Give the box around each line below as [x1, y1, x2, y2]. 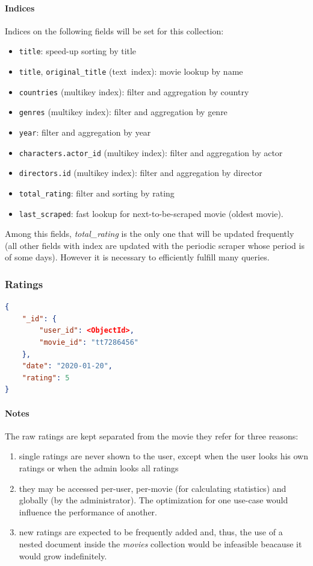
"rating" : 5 [22, 373, 70, 382]
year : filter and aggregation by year [19, 126, 151, 139]
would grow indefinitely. [19, 549, 107, 562]
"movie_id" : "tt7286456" [39, 338, 138, 347]
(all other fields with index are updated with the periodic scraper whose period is [5, 239, 305, 251]
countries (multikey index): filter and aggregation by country [19, 85, 249, 98]
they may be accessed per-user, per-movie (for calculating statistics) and [19, 482, 287, 494]
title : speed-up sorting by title [19, 45, 137, 57]
